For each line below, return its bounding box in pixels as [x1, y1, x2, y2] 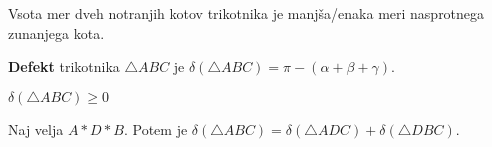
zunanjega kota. [8, 22, 105, 43]
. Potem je [123, 118, 188, 139]
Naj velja [8, 118, 64, 139]
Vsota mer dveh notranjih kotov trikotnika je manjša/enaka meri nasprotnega [8, 3, 485, 23]
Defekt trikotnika [8, 56, 120, 77]
